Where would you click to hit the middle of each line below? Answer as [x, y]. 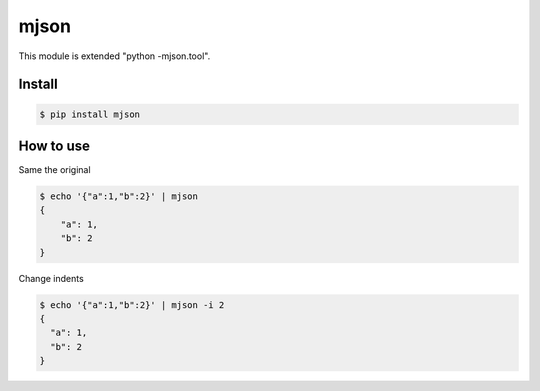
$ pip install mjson [89, 114]
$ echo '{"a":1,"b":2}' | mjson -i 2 [132, 304]
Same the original [54, 170]
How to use [54, 145]
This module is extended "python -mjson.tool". [114, 56]
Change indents [51, 278]
